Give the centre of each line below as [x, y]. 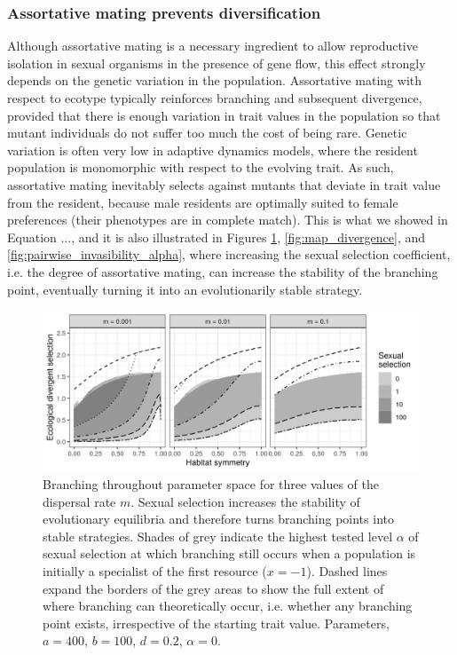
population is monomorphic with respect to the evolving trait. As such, [201, 167]
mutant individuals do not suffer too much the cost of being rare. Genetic [207, 133]
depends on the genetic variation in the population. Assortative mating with [215, 80]
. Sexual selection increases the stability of [245, 501]
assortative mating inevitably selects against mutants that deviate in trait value [224, 184]
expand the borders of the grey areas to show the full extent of [213, 588]
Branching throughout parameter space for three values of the [211, 484]
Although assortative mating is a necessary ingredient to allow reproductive [213, 46]
